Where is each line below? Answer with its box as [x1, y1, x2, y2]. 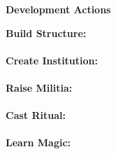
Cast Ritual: [6, 108, 66, 122]
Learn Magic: [6, 135, 71, 150]
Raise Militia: [6, 80, 73, 94]
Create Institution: [6, 52, 98, 67]
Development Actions [6, 2, 111, 16]
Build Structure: [6, 25, 87, 40]
